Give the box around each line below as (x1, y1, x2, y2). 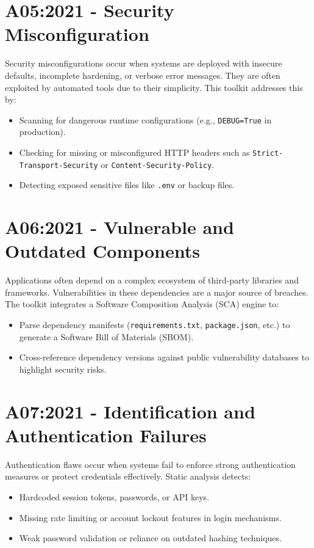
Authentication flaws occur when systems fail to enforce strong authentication (5, 458, 296, 470)
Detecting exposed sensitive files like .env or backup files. (19, 178, 235, 191)
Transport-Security (19, 161, 98, 170)
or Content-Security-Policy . (101, 158, 215, 170)
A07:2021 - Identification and (5, 398, 255, 423)
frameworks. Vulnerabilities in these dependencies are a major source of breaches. (5, 285, 309, 298)
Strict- (252, 148, 284, 158)
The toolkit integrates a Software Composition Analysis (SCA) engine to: (5, 298, 279, 310)
